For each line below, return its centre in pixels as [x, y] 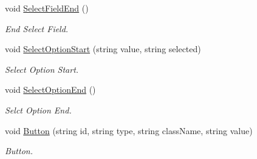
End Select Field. [37, 28]
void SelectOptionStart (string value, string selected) [103, 49]
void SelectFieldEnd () [47, 8]
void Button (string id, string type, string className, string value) [129, 130]
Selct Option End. [38, 110]
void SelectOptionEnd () [50, 90]
